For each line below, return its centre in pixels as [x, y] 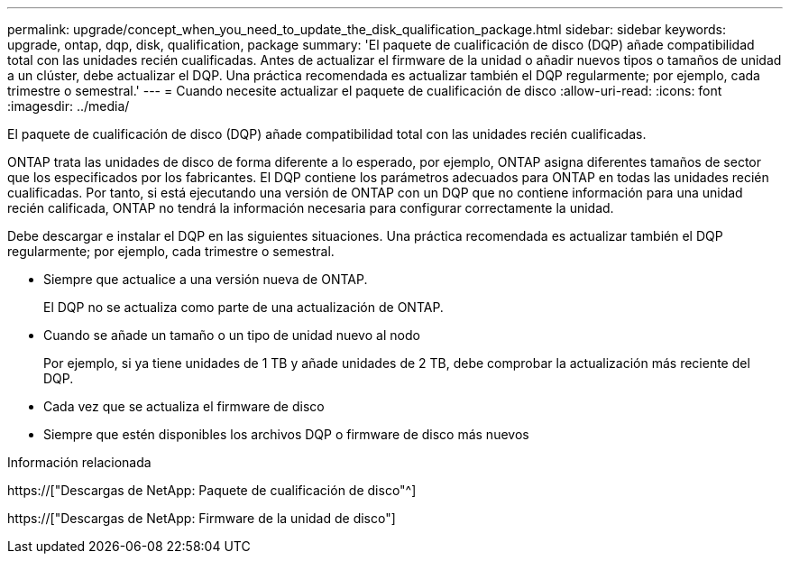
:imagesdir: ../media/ [69, 106]
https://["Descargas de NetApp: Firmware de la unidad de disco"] [202, 518]
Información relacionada [79, 462]
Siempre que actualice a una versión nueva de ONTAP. [206, 279]
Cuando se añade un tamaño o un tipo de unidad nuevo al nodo [232, 335]
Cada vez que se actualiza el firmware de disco [184, 406]
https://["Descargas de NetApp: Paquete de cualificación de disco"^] [212, 490]
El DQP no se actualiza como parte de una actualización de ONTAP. [243, 307]
